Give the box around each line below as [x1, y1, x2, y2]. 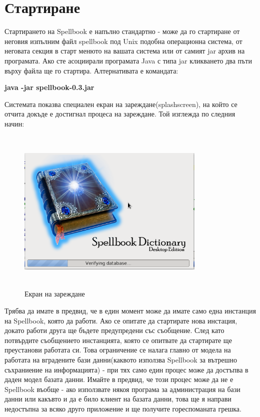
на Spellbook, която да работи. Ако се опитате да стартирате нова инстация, [4, 315, 237, 325]
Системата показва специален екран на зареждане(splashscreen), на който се [4, 98, 237, 109]
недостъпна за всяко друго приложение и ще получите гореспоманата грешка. [4, 403, 241, 413]
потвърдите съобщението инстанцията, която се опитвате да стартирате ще [4, 334, 232, 345]
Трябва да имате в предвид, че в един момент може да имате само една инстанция [4, 305, 256, 316]
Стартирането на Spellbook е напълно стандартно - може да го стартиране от [4, 26, 240, 36]
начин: [4, 118, 24, 128]
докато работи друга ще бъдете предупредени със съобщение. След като [4, 325, 224, 335]
